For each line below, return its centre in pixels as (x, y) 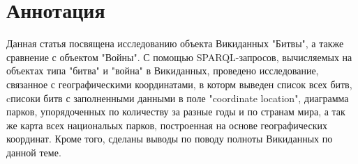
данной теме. (34, 152)
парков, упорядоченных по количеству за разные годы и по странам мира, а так (176, 112)
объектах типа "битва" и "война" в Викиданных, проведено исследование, (163, 71)
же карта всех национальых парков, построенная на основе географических (167, 125)
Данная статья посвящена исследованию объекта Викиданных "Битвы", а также (175, 43)
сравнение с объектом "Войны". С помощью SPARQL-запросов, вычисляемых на (179, 57)
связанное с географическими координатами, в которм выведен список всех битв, (179, 84)
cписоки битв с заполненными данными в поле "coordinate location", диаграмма (178, 98)
